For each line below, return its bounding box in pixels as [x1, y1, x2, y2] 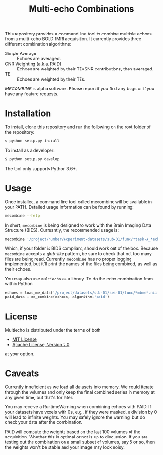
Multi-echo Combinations [29, 3, 134, 15]
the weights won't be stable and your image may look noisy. [5, 444, 125, 450]
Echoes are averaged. [17, 56, 61, 62]
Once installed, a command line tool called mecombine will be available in [5, 198, 152, 205]
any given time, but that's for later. [5, 395, 74, 401]
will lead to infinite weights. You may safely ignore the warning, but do [5, 414, 145, 420]
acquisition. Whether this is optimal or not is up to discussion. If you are [5, 434, 148, 440]
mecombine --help [5, 213, 40, 218]
